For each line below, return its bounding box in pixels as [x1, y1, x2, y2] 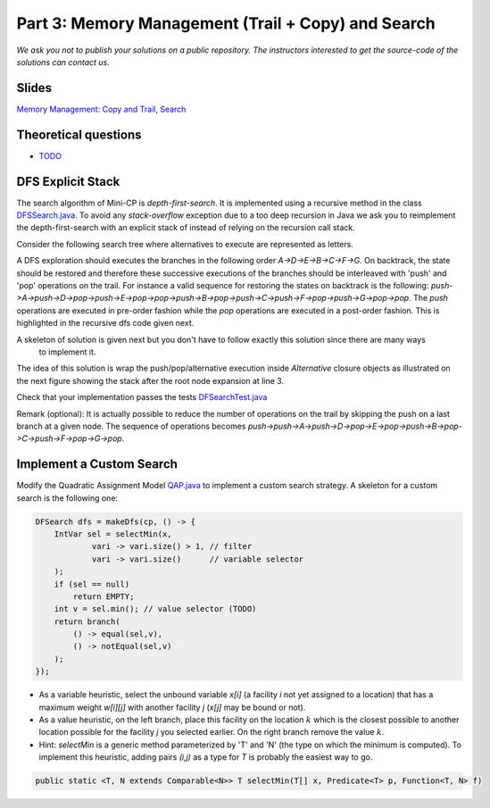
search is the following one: [16, 492, 119, 504]
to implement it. [38, 346, 96, 357]
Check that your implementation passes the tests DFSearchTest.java [16, 392, 268, 403]
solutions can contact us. [16, 56, 111, 67]
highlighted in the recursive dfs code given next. [16, 318, 195, 329]
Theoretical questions [16, 127, 142, 142]
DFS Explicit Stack [16, 174, 120, 189]
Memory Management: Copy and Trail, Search [16, 104, 187, 114]
